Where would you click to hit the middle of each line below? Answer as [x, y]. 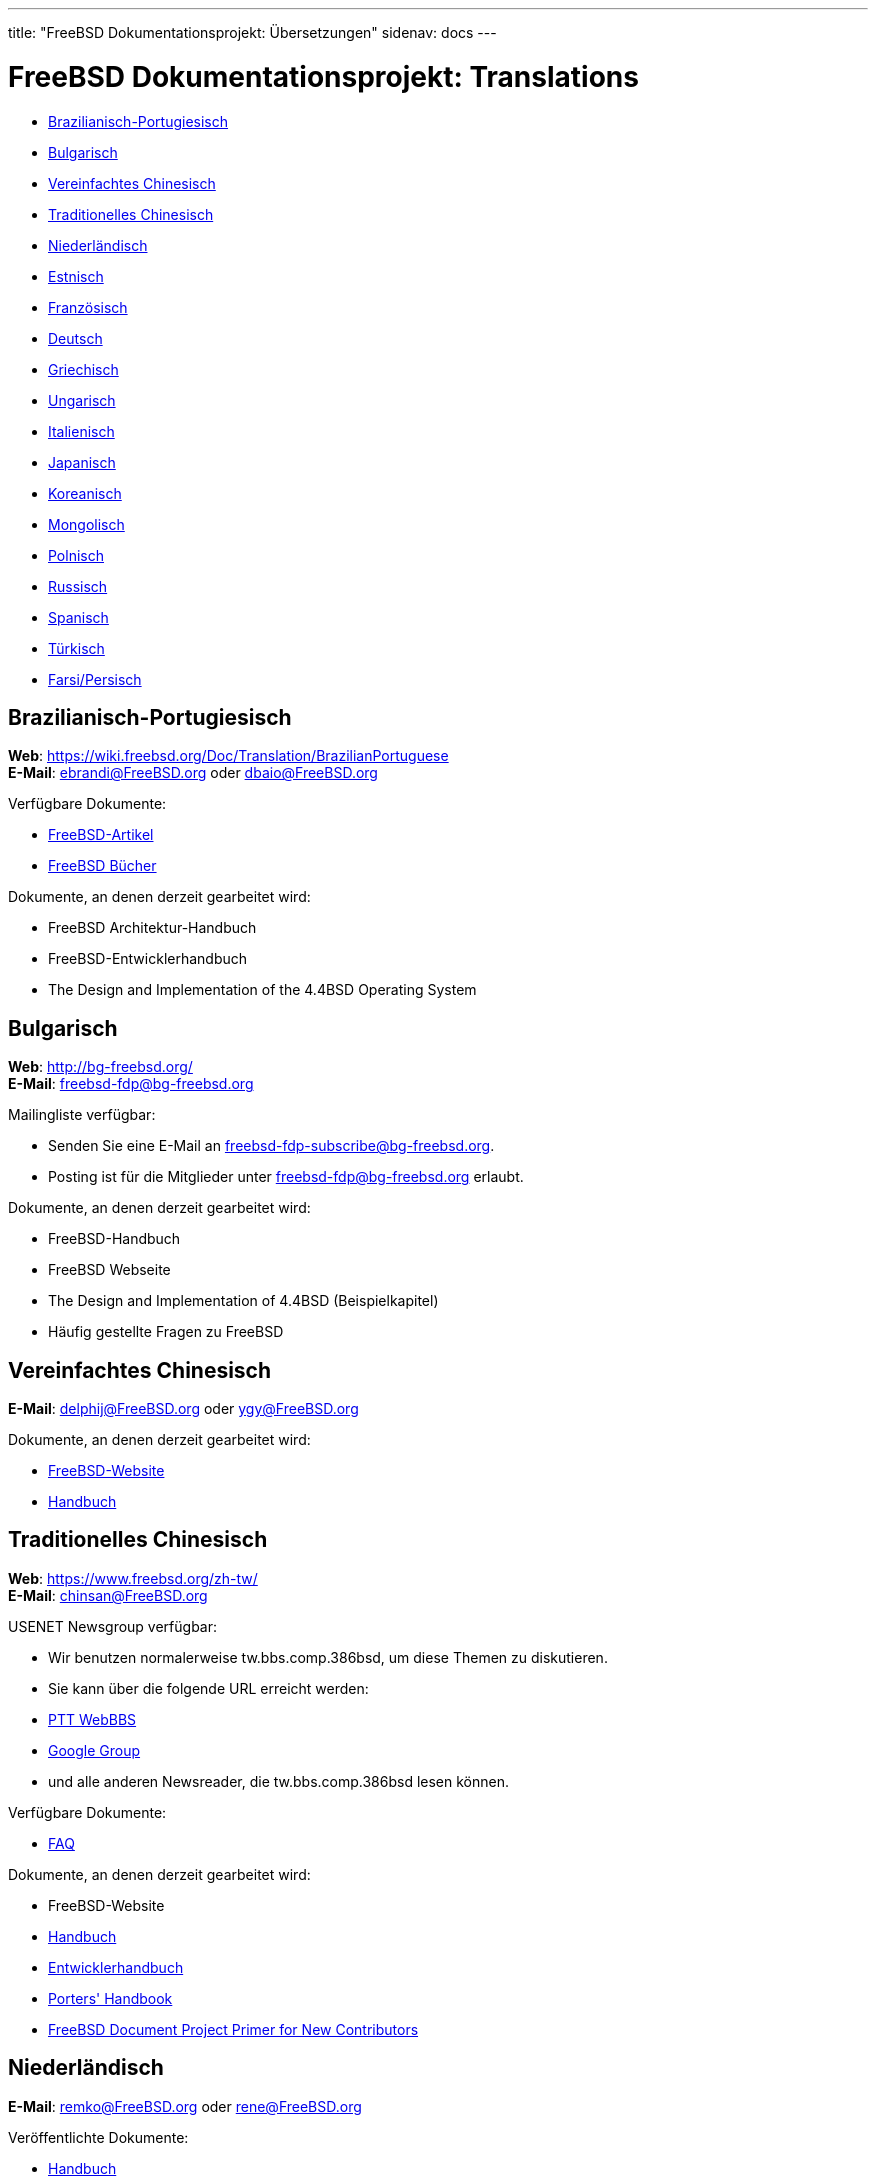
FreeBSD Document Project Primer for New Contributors [233, 2029]
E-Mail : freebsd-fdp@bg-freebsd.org [131, 1084]
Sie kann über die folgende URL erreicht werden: [208, 1688]
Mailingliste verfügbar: [82, 1115]
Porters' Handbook [110, 1998]
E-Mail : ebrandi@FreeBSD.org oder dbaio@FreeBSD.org [193, 773]
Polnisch [76, 555]
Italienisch [81, 431]
